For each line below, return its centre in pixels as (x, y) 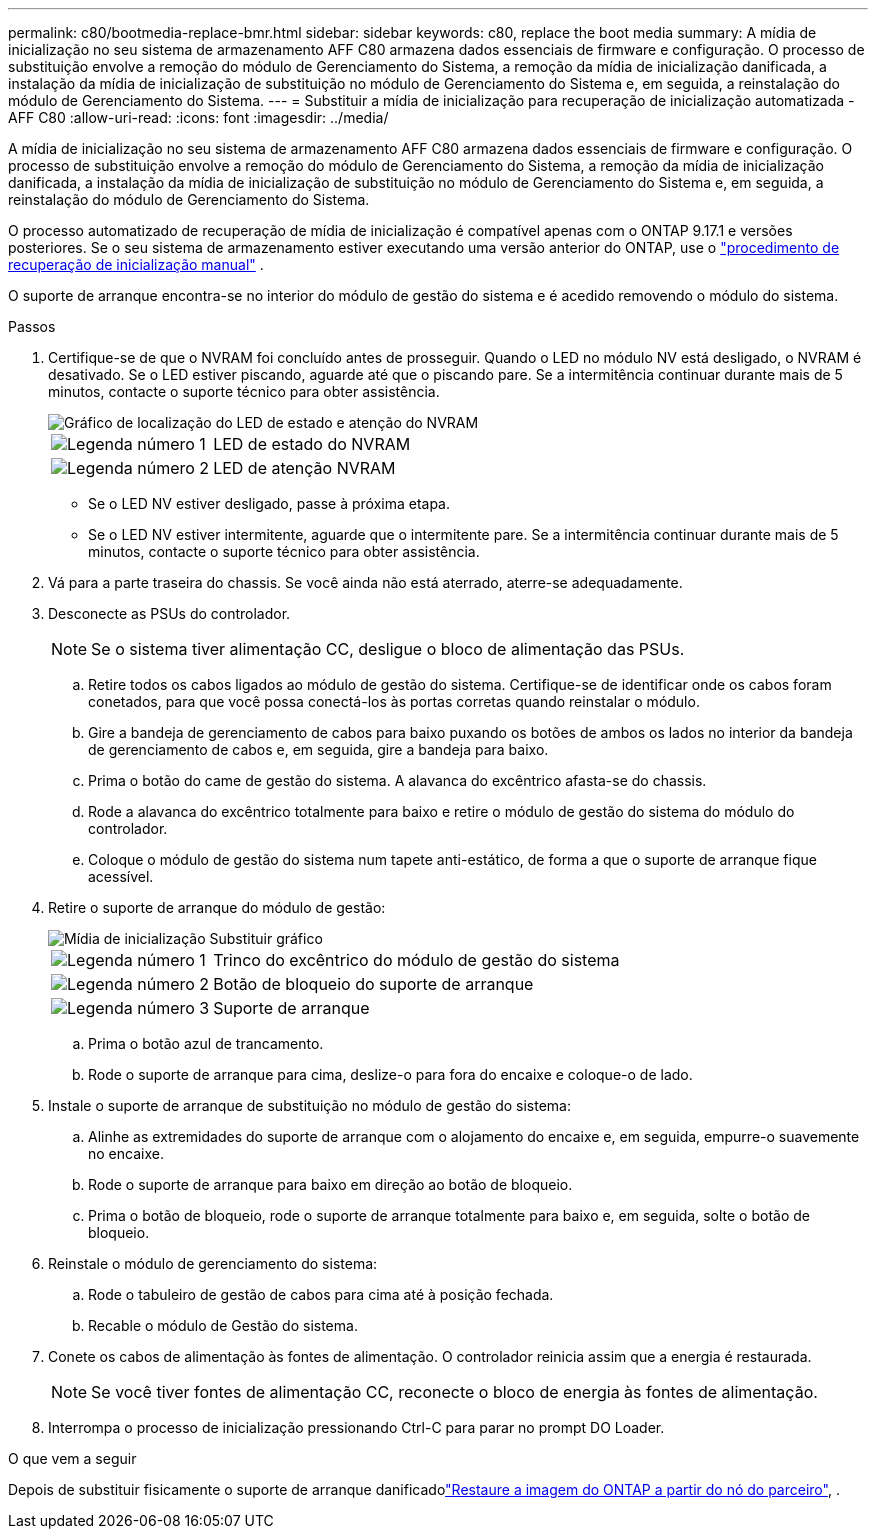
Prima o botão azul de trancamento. (206, 1043)
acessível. (121, 876)
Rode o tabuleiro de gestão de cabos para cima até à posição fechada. (321, 1294)
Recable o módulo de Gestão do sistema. (223, 1325)
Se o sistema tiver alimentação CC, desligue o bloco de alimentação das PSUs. (388, 649)
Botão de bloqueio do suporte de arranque (373, 984)
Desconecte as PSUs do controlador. (169, 613)
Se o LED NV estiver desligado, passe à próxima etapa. (269, 503)
